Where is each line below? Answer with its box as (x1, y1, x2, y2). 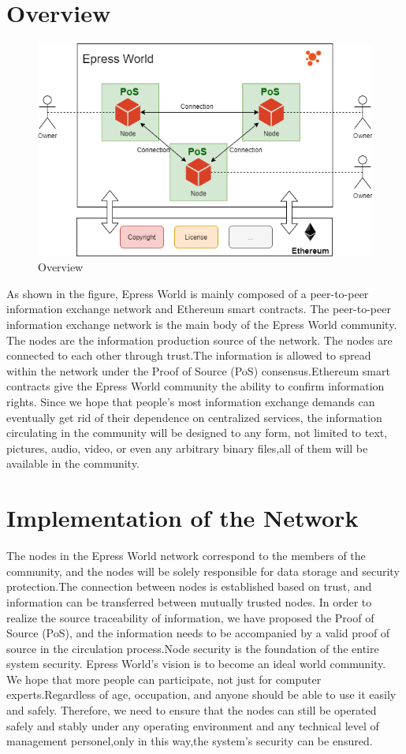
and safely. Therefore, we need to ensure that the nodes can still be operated (6, 702, 377, 719)
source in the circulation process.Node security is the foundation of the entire (6, 640, 379, 656)
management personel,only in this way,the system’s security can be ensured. (6, 733, 373, 749)
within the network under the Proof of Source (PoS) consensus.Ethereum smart (6, 362, 390, 379)
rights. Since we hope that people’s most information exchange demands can (6, 394, 375, 410)
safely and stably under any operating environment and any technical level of (6, 717, 379, 733)
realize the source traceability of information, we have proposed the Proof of (6, 609, 374, 625)
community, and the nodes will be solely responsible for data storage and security (6, 562, 400, 579)
